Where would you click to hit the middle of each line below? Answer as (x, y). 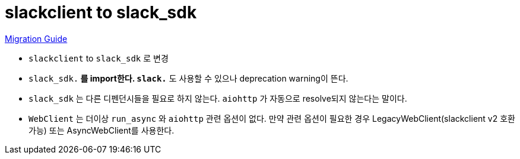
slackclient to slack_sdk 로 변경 (99, 58)
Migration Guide (36, 38)
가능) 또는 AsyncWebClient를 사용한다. (102, 130)
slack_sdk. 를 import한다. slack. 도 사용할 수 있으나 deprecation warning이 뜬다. (188, 78)
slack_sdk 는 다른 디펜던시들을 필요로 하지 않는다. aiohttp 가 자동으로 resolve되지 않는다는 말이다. (218, 98)
